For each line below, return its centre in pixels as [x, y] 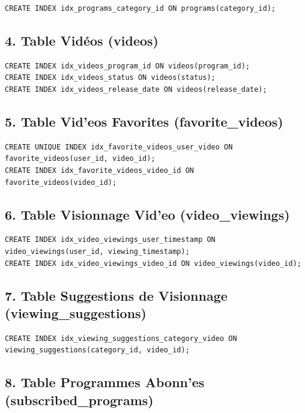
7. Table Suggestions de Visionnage [116, 295]
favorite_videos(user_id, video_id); [80, 159]
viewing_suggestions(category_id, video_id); [97, 350]
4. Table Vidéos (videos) [82, 40]
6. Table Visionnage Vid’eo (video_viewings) [147, 214]
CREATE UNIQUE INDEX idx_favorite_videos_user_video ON [119, 147]
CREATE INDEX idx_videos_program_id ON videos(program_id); [128, 66]
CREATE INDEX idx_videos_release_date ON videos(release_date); [136, 89]
